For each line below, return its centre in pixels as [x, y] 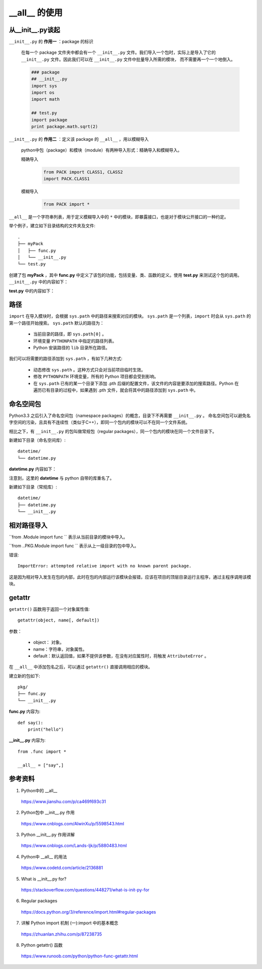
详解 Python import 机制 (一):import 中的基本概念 [70, 923]
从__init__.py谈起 [34, 30]
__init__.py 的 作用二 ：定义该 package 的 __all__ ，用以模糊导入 [79, 139]
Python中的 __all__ [39, 790]
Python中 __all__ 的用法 [44, 856]
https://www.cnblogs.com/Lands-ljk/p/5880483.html [74, 846]
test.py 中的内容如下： [32, 291]
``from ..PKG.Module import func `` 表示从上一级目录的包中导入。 [74, 546]
